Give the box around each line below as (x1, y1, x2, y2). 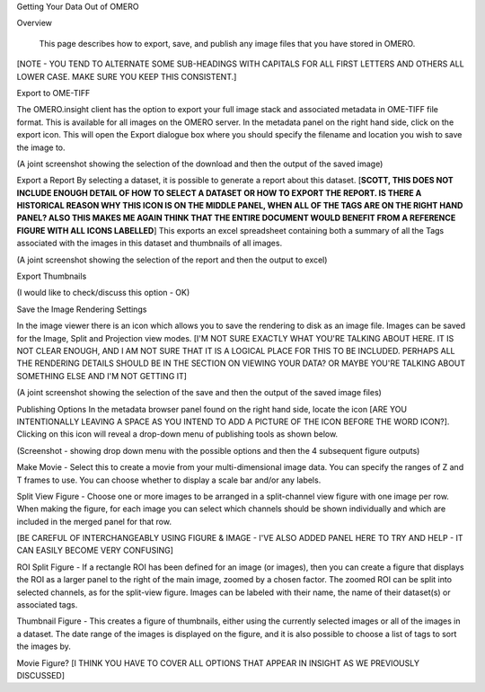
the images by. (16, 641, 72, 652)
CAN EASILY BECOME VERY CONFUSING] (16, 545, 174, 556)
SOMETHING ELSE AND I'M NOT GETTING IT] (16, 370, 188, 381)
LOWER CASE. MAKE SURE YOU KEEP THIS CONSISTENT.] (16, 71, 237, 82)
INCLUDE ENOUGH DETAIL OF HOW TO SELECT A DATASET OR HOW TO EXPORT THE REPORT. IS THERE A (16, 187, 422, 198)
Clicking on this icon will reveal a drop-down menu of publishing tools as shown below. (16, 429, 339, 439)
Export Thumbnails (16, 271, 87, 282)
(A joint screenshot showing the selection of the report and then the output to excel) (16, 254, 328, 265)
